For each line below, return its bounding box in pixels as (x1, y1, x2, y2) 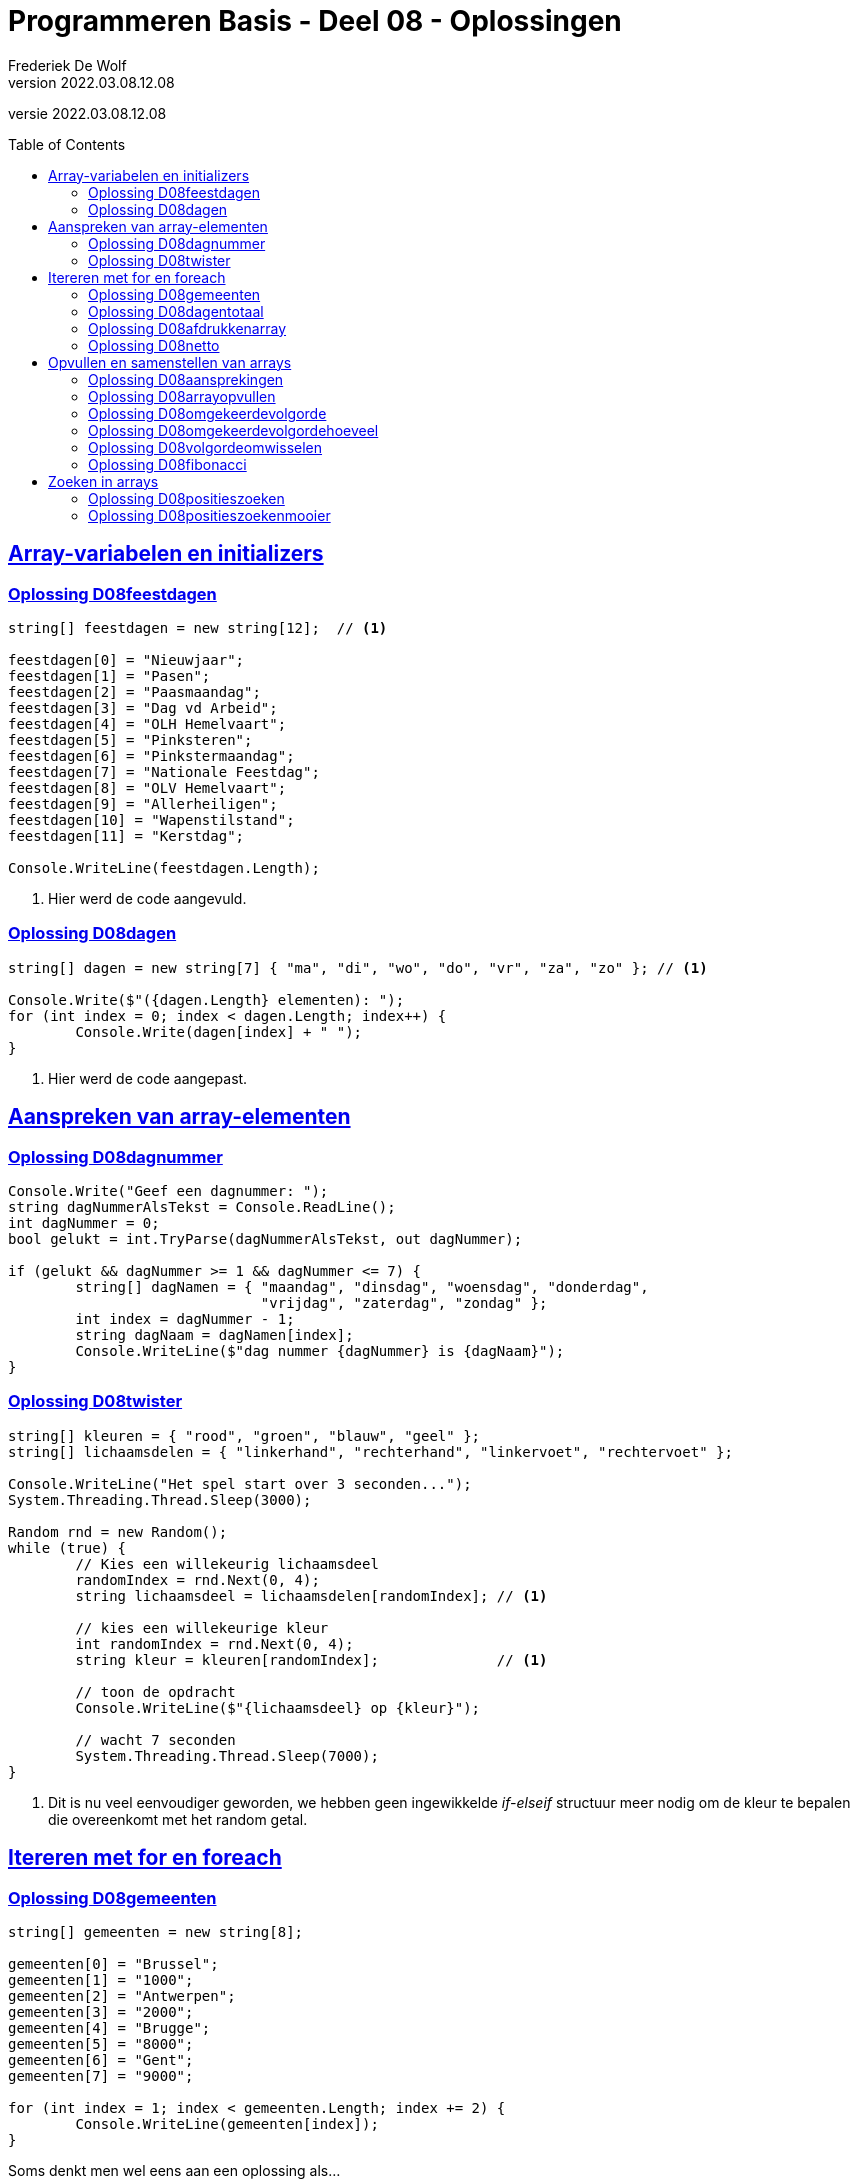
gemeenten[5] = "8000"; (8, 2035, 194, 2052)
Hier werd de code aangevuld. (48, 889, 247, 907)
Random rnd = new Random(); (8, 1523, 228, 1540)
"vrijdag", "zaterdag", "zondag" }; (260, 1294, 548, 1311)
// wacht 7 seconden (75, 1731, 236, 1748)
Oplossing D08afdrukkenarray (88, 319, 287, 337)
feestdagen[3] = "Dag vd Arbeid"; (8, 699, 278, 716)
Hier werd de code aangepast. (48, 1069, 248, 1087)
